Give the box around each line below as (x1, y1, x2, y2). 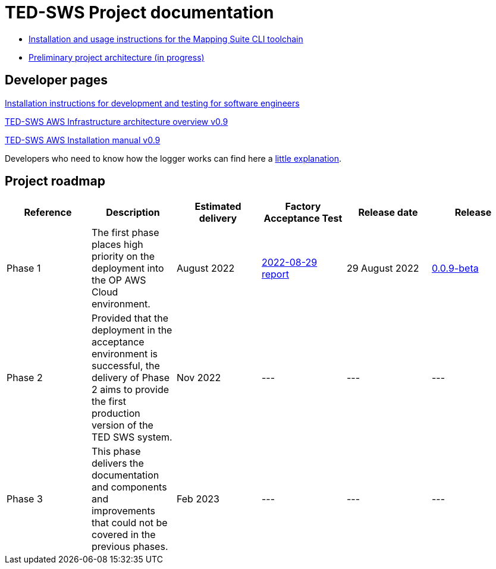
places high (91, 238, 143, 251)
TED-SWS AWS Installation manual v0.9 (5, 134, 161, 145)
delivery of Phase (91, 372, 170, 384)
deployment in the (91, 324, 172, 337)
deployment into (91, 262, 164, 275)
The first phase (91, 227, 159, 239)
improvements (91, 505, 156, 517)
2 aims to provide (91, 383, 169, 396)
